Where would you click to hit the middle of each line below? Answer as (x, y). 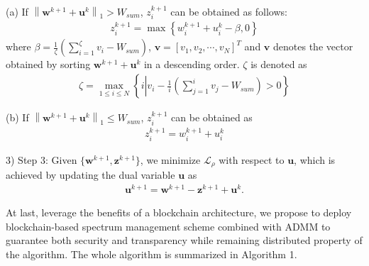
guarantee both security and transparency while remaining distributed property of (184, 240)
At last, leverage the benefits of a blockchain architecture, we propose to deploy (179, 212)
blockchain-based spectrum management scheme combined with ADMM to (168, 226)
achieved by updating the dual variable (90, 175)
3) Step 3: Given (42, 159)
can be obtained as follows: (229, 11)
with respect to (252, 159)
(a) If (17, 11)
